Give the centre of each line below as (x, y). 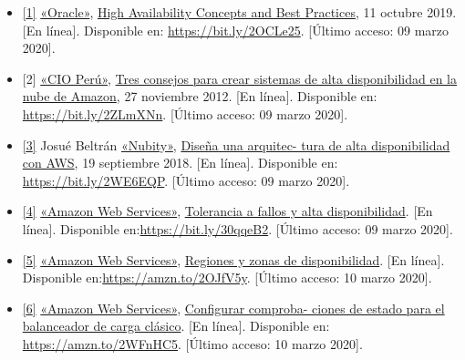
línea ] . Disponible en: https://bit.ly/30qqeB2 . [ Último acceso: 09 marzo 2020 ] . (238, 228)
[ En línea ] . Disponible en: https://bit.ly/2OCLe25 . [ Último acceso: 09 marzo (236, 30)
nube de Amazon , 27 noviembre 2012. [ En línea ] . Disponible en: (200, 96)
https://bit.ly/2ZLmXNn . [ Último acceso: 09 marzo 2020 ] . (185, 113)
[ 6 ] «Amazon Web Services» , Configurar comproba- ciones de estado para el (233, 308)
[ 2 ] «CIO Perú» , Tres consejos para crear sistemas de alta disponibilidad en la (240, 78)
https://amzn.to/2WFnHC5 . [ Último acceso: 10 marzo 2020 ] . (192, 343)
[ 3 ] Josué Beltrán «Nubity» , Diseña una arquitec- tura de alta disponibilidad (236, 144)
